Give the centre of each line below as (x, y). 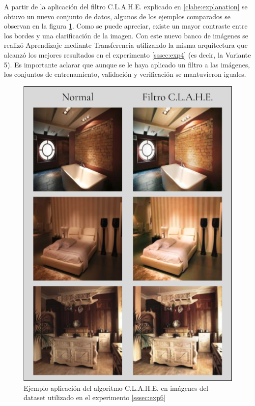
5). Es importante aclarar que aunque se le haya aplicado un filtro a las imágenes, (127, 64)
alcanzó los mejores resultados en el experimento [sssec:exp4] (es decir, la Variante (127, 54)
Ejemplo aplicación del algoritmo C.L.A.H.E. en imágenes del (116, 388)
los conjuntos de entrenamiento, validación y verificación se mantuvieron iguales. (125, 74)
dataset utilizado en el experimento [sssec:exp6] (95, 397)
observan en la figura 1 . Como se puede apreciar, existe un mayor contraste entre (126, 26)
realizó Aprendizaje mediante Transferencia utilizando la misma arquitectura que (126, 45)
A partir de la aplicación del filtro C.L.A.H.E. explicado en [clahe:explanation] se (126, 6)
